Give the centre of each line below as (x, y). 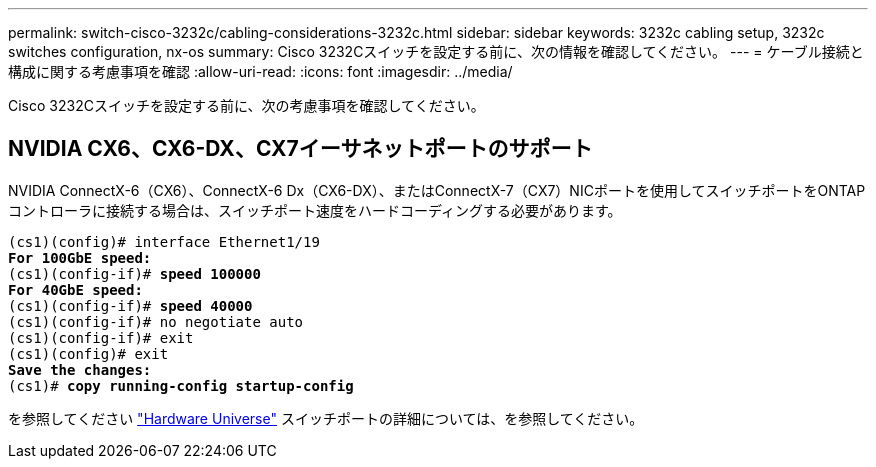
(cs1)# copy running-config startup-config (181, 385)
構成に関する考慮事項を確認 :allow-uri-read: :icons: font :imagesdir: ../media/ (260, 71)
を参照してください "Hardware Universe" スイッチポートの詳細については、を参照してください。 (326, 418)
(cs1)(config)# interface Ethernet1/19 (164, 241)
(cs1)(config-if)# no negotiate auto (156, 321)
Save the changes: (80, 369)
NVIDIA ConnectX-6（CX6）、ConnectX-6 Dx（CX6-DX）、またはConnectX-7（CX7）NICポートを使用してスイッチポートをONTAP (437, 190)
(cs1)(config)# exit (88, 353)
